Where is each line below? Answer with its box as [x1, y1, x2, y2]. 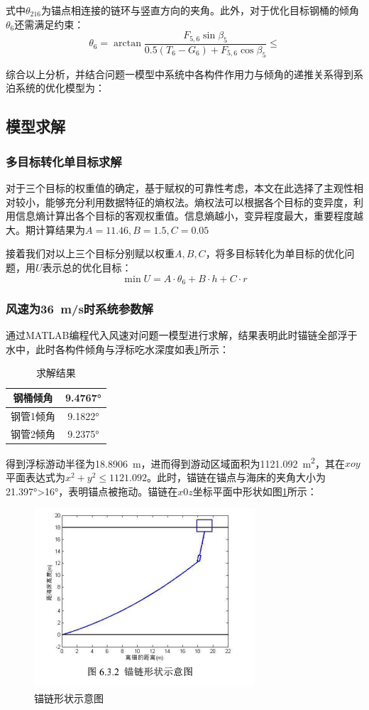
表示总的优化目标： [42, 259, 132, 274]
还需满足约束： [14, 16, 84, 31]
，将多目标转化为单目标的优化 [205, 246, 345, 261]
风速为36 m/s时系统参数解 [6, 299, 153, 317]
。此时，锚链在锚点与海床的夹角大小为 [146, 470, 326, 485]
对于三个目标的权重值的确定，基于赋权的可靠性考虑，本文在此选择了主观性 [6, 181, 353, 195]
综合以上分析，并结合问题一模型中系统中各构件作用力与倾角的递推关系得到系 [6, 66, 363, 81]
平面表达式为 [6, 470, 65, 485]
